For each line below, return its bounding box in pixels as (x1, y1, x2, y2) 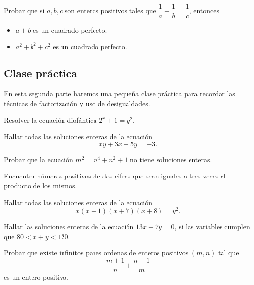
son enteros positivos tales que (64, 5, 156, 16)
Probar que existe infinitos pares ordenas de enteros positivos (4, 248, 189, 258)
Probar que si (4, 5, 45, 16)
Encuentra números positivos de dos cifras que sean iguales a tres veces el (4, 171, 226, 181)
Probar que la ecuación (4, 154, 73, 164)
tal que (218, 248, 239, 258)
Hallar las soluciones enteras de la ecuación (4, 221, 134, 232)
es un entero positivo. (4, 272, 68, 282)
